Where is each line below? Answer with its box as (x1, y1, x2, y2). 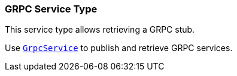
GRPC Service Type (5, 3, 98, 15)
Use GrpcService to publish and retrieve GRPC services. (5, 43, 233, 53)
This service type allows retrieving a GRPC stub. (5, 24, 195, 35)
